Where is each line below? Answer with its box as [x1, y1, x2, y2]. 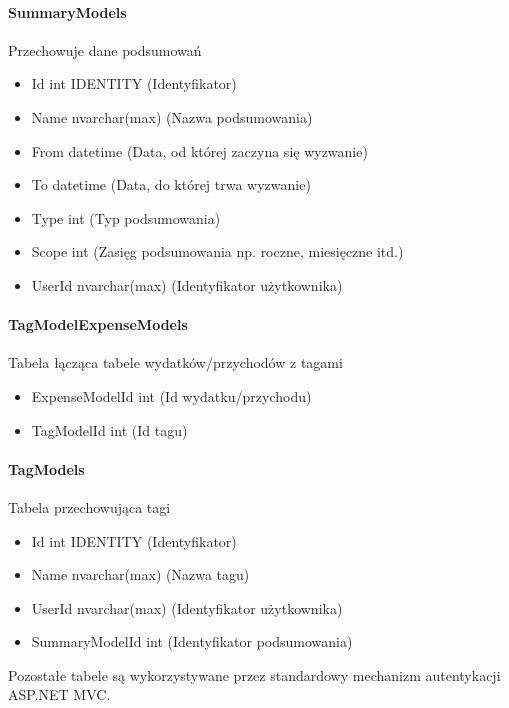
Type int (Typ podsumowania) [31, 207, 221, 228]
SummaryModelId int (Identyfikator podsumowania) [31, 631, 353, 652]
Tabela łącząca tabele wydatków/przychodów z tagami [8, 352, 343, 373]
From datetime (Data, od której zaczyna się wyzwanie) [31, 140, 368, 161]
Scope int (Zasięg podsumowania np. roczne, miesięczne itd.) [31, 241, 404, 262]
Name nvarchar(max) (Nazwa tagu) [31, 564, 250, 585]
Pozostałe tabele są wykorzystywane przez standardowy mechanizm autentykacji [8, 664, 501, 685]
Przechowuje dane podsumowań [8, 39, 202, 60]
